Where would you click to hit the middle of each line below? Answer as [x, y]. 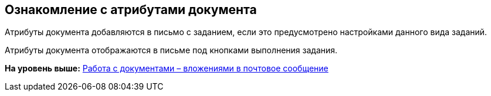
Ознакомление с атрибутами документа [131, 10]
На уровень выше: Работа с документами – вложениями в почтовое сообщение [167, 68]
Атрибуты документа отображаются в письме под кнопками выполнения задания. [171, 50]
